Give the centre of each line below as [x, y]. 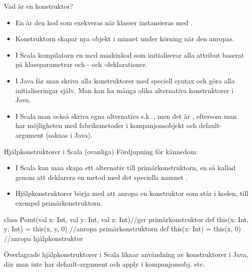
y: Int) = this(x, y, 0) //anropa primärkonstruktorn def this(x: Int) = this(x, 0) [123, 229]
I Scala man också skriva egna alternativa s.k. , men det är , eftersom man [126, 116]
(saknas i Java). [69, 135]
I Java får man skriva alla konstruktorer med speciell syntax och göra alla [125, 80]
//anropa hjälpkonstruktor [43, 238]
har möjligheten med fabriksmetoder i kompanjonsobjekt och [106, 125]
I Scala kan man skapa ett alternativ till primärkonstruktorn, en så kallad [125, 168]
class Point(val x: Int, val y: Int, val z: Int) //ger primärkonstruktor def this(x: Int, [126, 219]
